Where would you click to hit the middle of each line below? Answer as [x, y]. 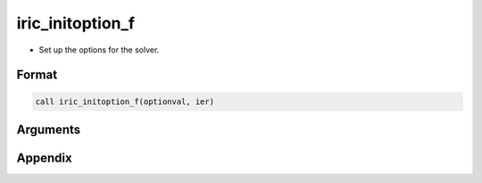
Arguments [49, 129]
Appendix [44, 158]
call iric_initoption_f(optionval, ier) [125, 101]
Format [37, 75]
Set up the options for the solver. [99, 50]
